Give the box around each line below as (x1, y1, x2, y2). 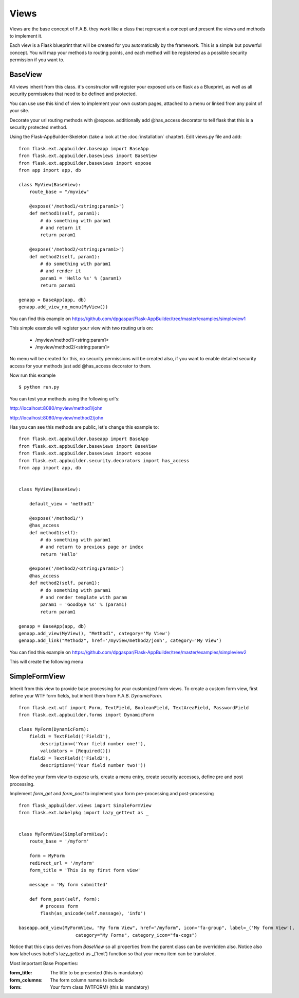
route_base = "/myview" (29, 189, 89, 195)
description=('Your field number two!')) (40, 762, 146, 768)
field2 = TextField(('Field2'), (29, 755, 111, 761)
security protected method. (9, 124, 68, 130)
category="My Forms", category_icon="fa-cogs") (75, 932, 198, 938)
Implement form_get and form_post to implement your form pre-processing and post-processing (9, 791, 214, 797)
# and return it (40, 225, 81, 231)
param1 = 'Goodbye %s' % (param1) (40, 602, 127, 607)
